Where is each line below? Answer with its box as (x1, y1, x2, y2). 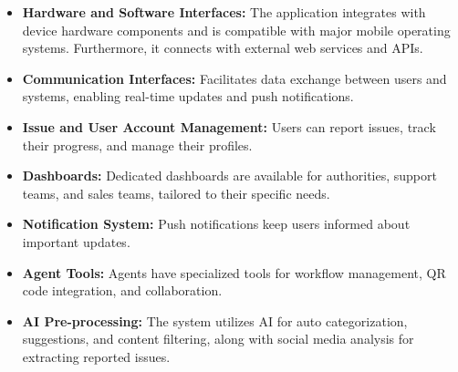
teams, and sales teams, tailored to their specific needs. (22, 183, 330, 202)
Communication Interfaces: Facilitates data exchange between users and (22, 68, 447, 88)
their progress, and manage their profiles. (22, 135, 253, 154)
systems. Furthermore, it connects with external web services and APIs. (22, 38, 423, 57)
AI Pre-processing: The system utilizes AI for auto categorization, (22, 311, 408, 330)
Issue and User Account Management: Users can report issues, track (22, 117, 436, 136)
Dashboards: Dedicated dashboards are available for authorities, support (22, 166, 437, 185)
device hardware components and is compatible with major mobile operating (22, 20, 451, 39)
